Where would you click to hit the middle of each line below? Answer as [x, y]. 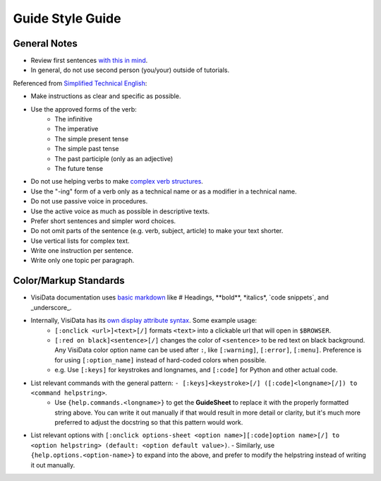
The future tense [79, 168]
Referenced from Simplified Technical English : [80, 83]
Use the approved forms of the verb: [84, 109]
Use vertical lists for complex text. [80, 241]
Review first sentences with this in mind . [89, 61]
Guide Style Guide [67, 18]
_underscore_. [51, 307]
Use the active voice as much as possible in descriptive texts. [120, 211]
